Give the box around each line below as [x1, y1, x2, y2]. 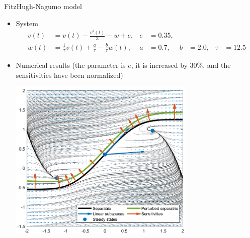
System [16, 18, 38, 28]
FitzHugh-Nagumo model [4, 1, 82, 11]
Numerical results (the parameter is [16, 60, 126, 70]
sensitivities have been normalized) [16, 69, 123, 80]
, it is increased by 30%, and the [131, 60, 231, 70]
